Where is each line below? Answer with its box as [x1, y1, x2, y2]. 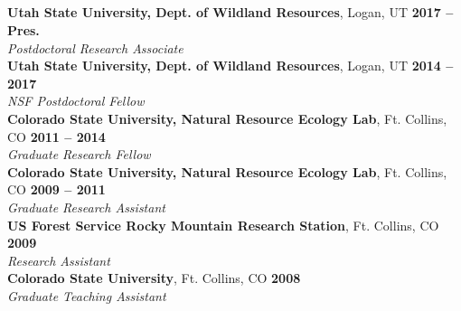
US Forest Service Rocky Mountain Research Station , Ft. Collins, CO [7, 215, 439, 234]
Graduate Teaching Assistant [7, 286, 166, 305]
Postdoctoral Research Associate [7, 38, 183, 57]
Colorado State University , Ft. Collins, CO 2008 [7, 269, 301, 287]
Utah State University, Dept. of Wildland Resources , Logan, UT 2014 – [7, 56, 454, 75]
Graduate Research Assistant [7, 197, 165, 216]
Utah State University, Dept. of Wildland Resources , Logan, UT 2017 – [7, 3, 454, 22]
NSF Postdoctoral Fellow [7, 91, 145, 110]
